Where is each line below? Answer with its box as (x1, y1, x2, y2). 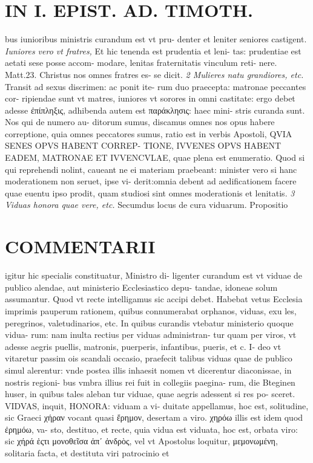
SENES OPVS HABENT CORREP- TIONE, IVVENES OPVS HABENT (5, 139, 282, 152)
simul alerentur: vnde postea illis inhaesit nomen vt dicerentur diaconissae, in (5, 363, 292, 376)
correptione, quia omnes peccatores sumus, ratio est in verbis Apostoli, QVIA (5, 127, 292, 140)
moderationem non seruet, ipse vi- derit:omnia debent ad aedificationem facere (5, 175, 297, 187)
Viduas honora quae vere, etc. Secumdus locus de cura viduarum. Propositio (5, 198, 288, 211)
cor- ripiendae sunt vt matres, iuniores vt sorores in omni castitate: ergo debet (5, 92, 295, 105)
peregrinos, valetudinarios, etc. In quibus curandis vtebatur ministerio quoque (5, 316, 294, 329)
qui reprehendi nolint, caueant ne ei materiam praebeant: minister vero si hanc (5, 163, 297, 175)
